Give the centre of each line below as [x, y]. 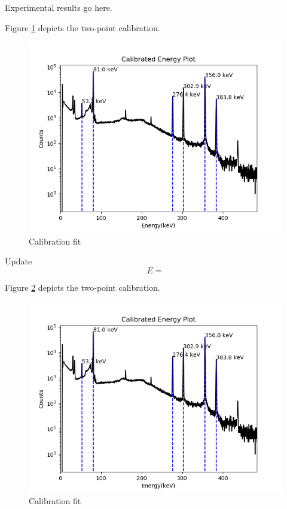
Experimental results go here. [59, 7]
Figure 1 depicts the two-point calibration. [83, 27]
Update [19, 261]
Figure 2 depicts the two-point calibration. [83, 287]
